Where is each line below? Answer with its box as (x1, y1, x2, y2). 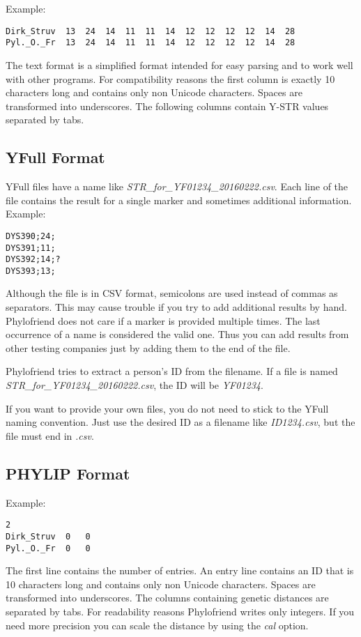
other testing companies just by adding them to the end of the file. (6, 340, 291, 355)
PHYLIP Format (6, 462, 130, 484)
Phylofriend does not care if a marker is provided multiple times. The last (6, 313, 321, 328)
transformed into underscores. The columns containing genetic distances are (6, 590, 329, 605)
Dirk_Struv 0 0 (6, 531, 91, 542)
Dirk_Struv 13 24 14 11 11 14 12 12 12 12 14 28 (6, 26, 295, 36)
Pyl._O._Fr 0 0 (6, 543, 91, 553)
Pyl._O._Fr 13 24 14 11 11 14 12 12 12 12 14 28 (6, 38, 295, 48)
